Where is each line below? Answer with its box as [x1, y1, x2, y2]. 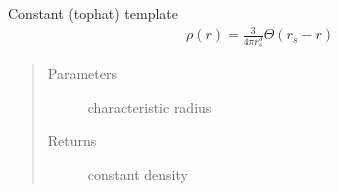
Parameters [47, 63, 117, 84]
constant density [87, 163, 188, 184]
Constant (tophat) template [8, 3, 179, 23]
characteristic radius [87, 96, 212, 117]
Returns [47, 130, 97, 151]
